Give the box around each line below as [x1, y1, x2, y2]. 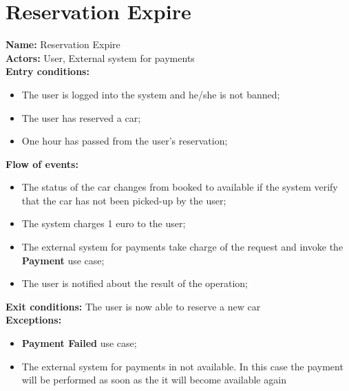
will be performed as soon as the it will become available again [21, 372, 286, 387]
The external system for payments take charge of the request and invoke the [21, 240, 343, 254]
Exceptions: [6, 313, 62, 327]
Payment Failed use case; [21, 336, 137, 350]
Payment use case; [21, 253, 105, 267]
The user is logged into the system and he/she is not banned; [21, 87, 280, 101]
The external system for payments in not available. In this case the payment [21, 359, 343, 373]
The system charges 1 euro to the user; [21, 216, 186, 231]
